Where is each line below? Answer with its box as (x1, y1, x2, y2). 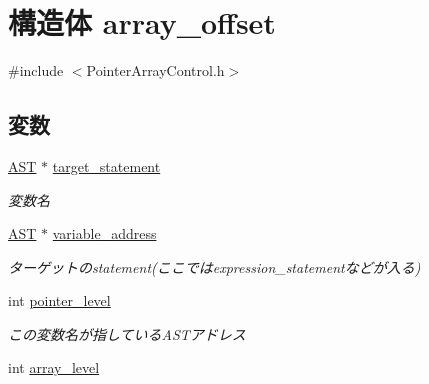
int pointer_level (8, 290, 111, 311)
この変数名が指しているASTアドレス (8, 323, 246, 344)
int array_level (8, 357, 100, 378)
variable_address (52, 223, 157, 244)
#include (8, 60, 64, 81)
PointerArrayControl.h (86, 60, 225, 81)
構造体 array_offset (8, 2, 276, 43)
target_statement (52, 155, 161, 176)
